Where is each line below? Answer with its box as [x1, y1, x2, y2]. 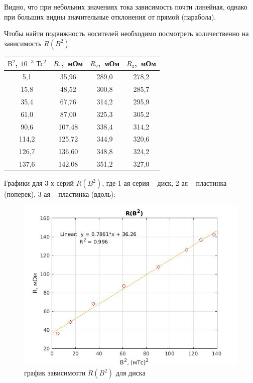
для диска [115, 367, 146, 378]
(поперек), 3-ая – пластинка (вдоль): [4, 189, 116, 199]
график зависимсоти [24, 367, 86, 378]
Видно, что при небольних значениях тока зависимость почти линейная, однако [4, 2, 247, 12]
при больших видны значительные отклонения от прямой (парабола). [4, 11, 216, 22]
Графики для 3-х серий [4, 178, 74, 188]
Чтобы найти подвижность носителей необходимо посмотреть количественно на [4, 28, 249, 39]
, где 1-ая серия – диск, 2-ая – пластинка [102, 178, 227, 188]
